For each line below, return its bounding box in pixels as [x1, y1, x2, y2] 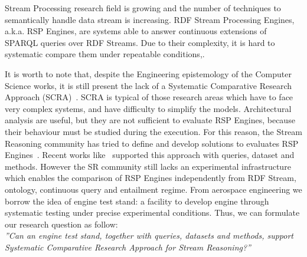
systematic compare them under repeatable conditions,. [5, 48, 205, 60]
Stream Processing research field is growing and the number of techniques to [5, 2, 281, 14]
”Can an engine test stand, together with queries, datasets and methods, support [5, 229, 293, 242]
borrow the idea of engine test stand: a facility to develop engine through [5, 195, 269, 207]
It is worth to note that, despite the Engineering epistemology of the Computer [5, 67, 292, 80]
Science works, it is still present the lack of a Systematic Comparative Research [5, 79, 292, 91]
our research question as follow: [5, 218, 118, 230]
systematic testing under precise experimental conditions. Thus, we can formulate [5, 206, 300, 219]
